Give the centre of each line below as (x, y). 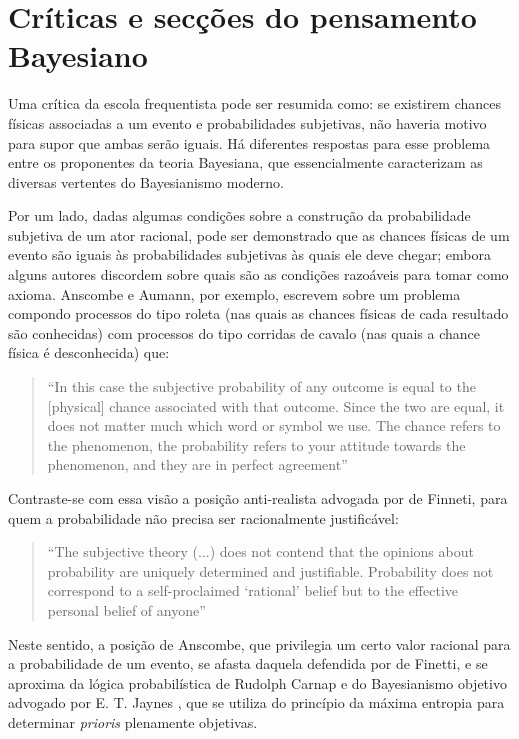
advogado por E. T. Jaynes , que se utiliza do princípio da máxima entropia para (256, 702)
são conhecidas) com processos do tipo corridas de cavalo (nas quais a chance (244, 332)
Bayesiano (78, 55)
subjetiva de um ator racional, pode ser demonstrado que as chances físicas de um (259, 234)
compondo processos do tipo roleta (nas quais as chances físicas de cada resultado (258, 313)
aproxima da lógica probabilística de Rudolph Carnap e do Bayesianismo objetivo (257, 682)
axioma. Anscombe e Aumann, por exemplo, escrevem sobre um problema (234, 293)
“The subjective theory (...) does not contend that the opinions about (260, 551)
